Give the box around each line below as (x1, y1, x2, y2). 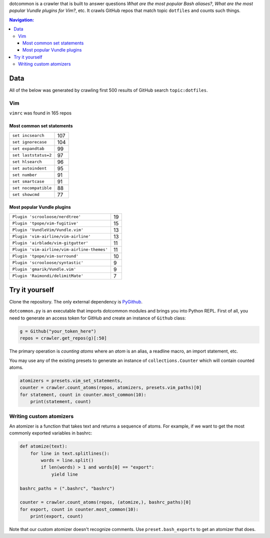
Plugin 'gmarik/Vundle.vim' (12, 266, 76, 272)
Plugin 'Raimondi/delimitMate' (12, 273, 83, 278)
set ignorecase (12, 139, 47, 145)
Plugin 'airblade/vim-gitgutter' (12, 240, 88, 246)
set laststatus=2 (12, 152, 52, 158)
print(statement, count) (30, 399, 91, 404)
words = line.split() (40, 457, 94, 463)
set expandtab (12, 146, 44, 151)
